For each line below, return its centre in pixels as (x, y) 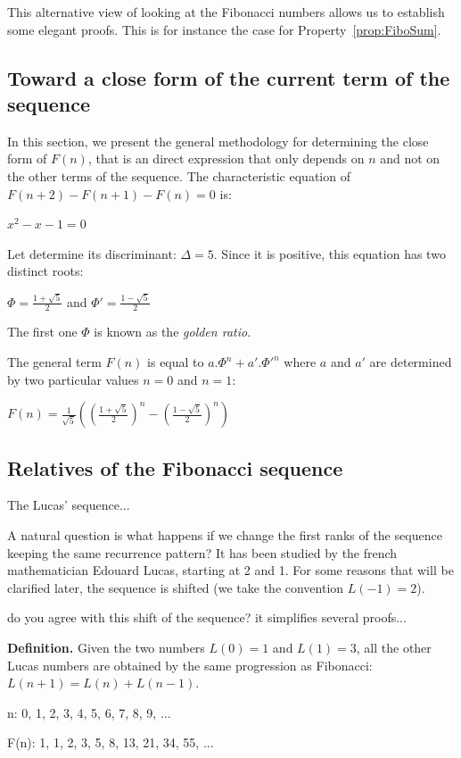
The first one (42, 332)
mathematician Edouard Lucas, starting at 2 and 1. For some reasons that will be (230, 570)
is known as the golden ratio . (173, 332)
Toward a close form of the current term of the (229, 77)
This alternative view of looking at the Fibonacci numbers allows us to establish (226, 12)
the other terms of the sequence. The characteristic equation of (179, 175)
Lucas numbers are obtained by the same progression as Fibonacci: (190, 665)
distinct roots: (45, 271)
